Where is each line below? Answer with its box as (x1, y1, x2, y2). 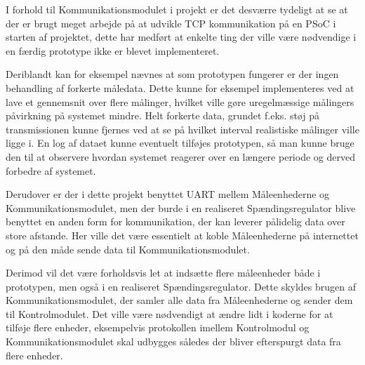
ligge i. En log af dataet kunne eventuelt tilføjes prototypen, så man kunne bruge (6, 135, 354, 150)
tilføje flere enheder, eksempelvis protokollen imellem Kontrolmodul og (6, 320, 310, 335)
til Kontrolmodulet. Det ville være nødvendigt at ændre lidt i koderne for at (6, 306, 333, 321)
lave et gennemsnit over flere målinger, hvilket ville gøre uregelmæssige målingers (6, 94, 354, 109)
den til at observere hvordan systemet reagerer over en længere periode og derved (6, 149, 355, 164)
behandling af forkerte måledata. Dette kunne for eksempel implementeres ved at (6, 80, 354, 95)
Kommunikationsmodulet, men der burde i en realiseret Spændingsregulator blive (6, 200, 356, 215)
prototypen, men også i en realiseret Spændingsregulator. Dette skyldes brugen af (6, 279, 356, 293)
